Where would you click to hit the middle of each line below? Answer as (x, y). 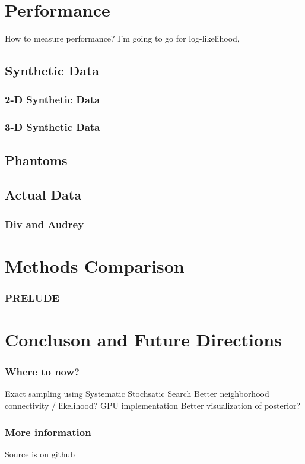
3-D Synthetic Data (53, 127)
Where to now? (42, 372)
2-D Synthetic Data (53, 100)
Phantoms (36, 160)
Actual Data (43, 195)
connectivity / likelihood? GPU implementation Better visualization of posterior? (153, 405)
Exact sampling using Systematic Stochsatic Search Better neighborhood (137, 394)
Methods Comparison (95, 265)
